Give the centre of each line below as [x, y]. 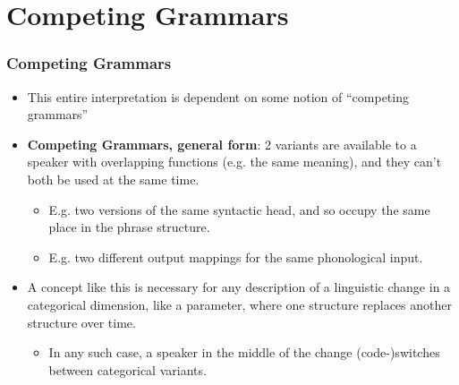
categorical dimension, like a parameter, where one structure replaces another [239, 304]
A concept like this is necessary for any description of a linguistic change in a [239, 287]
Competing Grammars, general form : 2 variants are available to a [222, 144]
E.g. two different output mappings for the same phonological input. [236, 257]
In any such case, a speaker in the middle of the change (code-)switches [244, 352]
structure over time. [81, 322]
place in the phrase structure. [129, 227]
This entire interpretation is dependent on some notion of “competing [218, 96]
